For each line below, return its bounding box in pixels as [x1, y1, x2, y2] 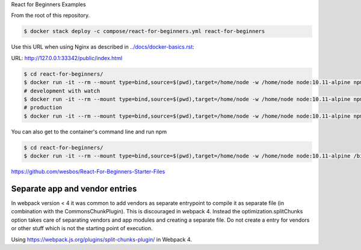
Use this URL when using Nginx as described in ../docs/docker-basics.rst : [11, 43, 195, 50]
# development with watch [23, 87, 100, 94]
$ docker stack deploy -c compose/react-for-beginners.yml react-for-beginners [23, 28, 265, 35]
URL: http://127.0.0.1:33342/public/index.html [11, 54, 123, 61]
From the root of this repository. [11, 12, 90, 19]
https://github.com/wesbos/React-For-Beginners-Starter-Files [11, 168, 165, 175]
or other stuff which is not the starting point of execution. [11, 225, 153, 232]
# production [23, 104, 63, 111]
